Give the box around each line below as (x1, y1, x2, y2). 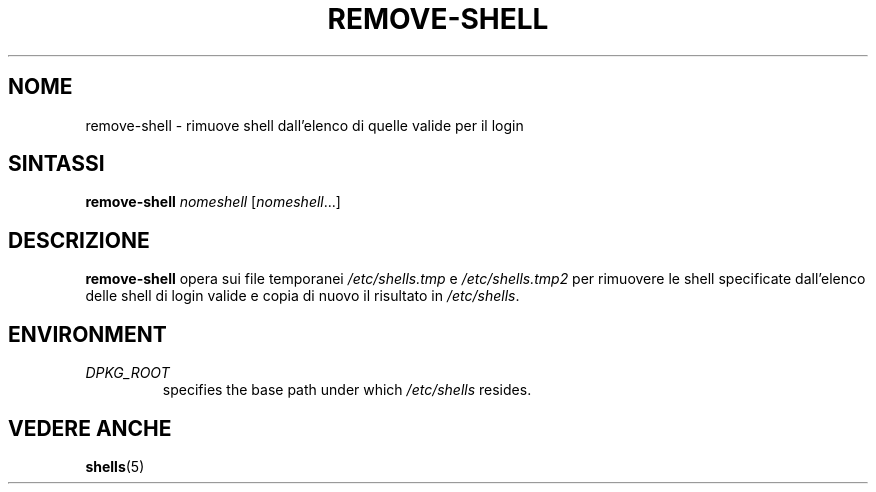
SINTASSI (8, 151, 105, 177)
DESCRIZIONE (8, 227, 150, 253)
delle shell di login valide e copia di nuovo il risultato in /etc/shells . (85, 287, 520, 305)
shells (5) (85, 457, 145, 475)
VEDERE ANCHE (8, 415, 172, 441)
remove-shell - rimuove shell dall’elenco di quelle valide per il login (85, 116, 524, 134)
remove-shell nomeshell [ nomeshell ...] (85, 193, 341, 211)
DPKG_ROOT (85, 364, 170, 382)
